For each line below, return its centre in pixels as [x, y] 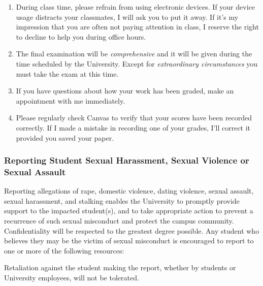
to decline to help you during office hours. [81, 36]
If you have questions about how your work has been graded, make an [125, 91]
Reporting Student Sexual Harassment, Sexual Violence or [127, 160]
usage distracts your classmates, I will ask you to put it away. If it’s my [127, 17]
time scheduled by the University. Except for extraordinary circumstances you [137, 63]
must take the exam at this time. [67, 73]
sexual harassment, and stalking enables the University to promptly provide [122, 200]
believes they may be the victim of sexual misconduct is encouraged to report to [129, 241]
